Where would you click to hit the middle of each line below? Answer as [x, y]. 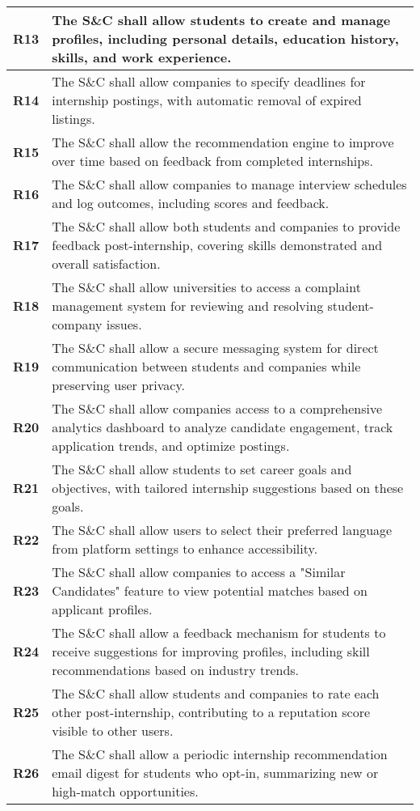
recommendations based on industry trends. [176, 670]
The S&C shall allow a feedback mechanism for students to [219, 633]
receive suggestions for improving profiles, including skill [211, 651]
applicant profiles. [102, 609]
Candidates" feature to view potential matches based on [210, 590]
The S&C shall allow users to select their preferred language [222, 530]
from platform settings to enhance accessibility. [185, 548]
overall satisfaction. [106, 263]
